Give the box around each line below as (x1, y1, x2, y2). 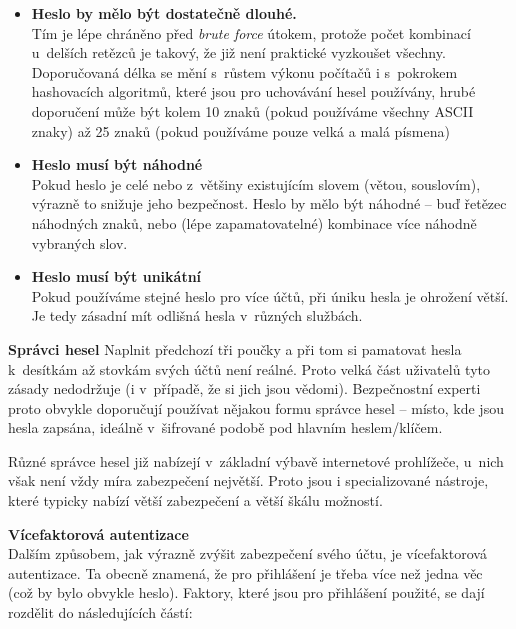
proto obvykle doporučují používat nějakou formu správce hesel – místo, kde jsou (8, 397, 504, 418)
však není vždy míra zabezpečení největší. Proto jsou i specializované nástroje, (8, 470, 489, 491)
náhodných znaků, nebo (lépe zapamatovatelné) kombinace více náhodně (31, 212, 477, 233)
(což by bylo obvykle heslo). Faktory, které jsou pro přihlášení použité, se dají (8, 582, 485, 603)
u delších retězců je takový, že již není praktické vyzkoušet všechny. (31, 42, 446, 63)
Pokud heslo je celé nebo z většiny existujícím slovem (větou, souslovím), (31, 173, 481, 194)
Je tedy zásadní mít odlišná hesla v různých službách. (31, 305, 363, 326)
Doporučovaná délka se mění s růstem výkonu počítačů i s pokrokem (31, 61, 458, 82)
